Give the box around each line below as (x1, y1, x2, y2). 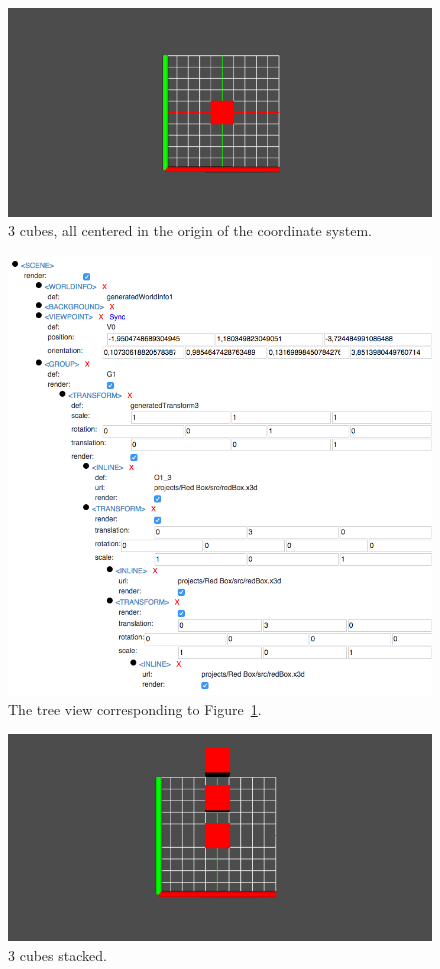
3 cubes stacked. (8, 944, 107, 965)
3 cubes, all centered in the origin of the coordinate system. (8, 220, 372, 241)
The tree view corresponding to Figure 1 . (8, 699, 262, 719)
